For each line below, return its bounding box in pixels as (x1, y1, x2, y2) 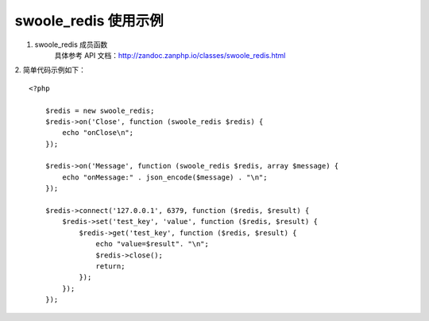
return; (95, 261, 126, 270)
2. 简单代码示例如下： (14, 65, 87, 75)
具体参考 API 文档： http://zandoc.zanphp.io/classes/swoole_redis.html (54, 50, 286, 60)
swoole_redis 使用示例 (14, 12, 164, 29)
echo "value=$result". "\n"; (95, 239, 210, 249)
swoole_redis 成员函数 (34, 40, 108, 49)
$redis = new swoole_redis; (44, 106, 155, 115)
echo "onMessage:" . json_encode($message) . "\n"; (62, 172, 268, 182)
